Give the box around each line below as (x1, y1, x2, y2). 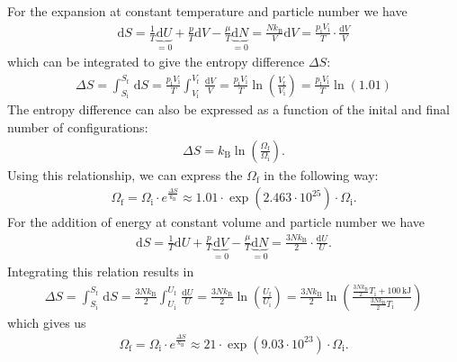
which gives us (7, 312, 86, 331)
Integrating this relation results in (7, 262, 194, 281)
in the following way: (264, 165, 379, 184)
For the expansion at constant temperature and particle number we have (7, 2, 408, 20)
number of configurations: (7, 117, 148, 136)
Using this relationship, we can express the (7, 165, 243, 184)
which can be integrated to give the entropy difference (7, 52, 305, 71)
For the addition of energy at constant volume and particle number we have (7, 213, 425, 231)
